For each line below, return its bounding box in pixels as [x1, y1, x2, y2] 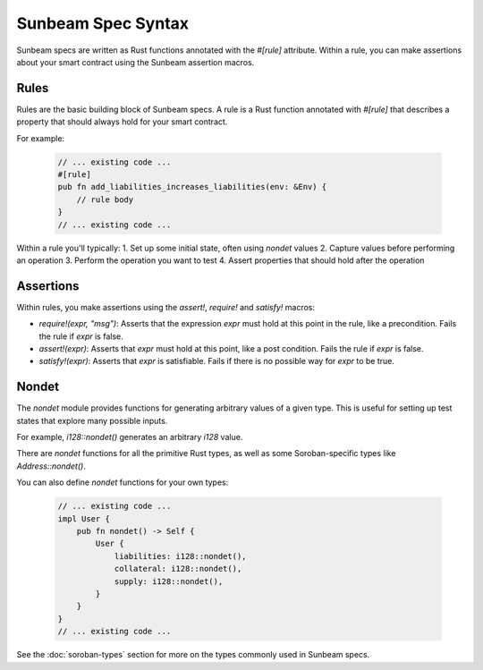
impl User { [57, 513, 111, 523]
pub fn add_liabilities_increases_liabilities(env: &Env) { [57, 182, 327, 192]
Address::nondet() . [16, 461, 87, 471]
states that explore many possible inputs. [16, 415, 168, 426]
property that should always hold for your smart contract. [16, 116, 228, 127]
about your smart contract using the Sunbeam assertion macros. [16, 56, 255, 67]
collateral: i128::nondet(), [114, 564, 242, 574]
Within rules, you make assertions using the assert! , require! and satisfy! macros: [16, 301, 315, 312]
